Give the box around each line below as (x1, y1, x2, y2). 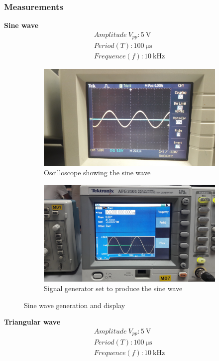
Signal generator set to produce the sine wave (44, 283, 183, 294)
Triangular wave (4, 317, 61, 327)
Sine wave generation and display (24, 300, 125, 310)
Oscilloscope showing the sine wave (44, 167, 151, 178)
